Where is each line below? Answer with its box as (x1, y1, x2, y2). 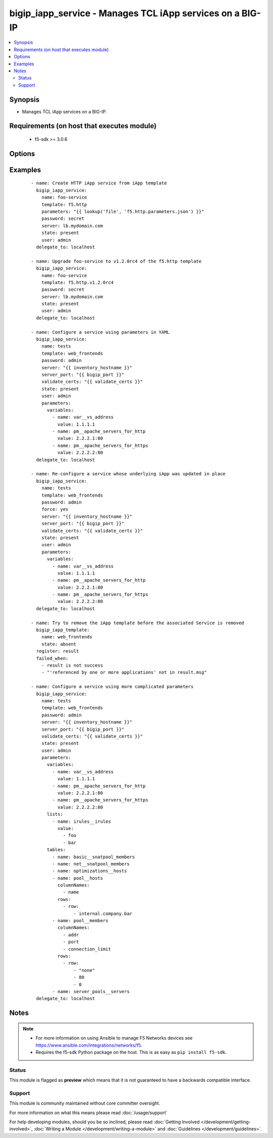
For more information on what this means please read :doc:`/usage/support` (9, 1110, 168, 1116)
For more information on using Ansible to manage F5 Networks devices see (35, 1035, 193, 1041)
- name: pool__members (52, 918, 109, 924)
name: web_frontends (41, 634, 93, 640)
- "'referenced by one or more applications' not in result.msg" (41, 669, 207, 675)
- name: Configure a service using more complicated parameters (31, 684, 194, 690)
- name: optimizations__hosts (52, 868, 127, 874)
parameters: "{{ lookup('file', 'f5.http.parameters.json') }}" (41, 208, 204, 214)
